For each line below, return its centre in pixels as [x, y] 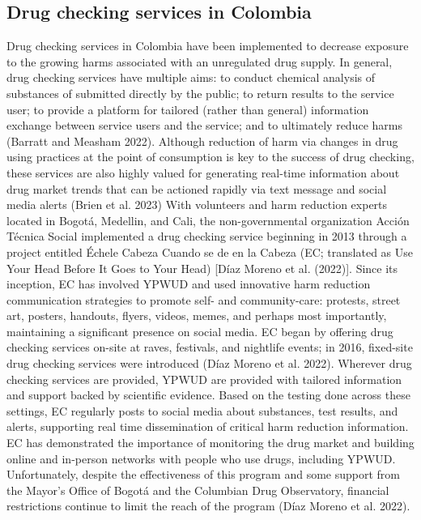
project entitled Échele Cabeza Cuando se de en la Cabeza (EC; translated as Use [210, 251]
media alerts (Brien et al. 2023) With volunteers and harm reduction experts [197, 205]
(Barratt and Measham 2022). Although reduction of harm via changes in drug [202, 141]
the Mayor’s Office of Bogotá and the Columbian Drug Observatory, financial [198, 490]
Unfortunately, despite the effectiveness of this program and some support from [203, 474]
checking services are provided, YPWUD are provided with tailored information [204, 379]
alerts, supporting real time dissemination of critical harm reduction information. [208, 426]
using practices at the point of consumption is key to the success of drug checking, [210, 157]
